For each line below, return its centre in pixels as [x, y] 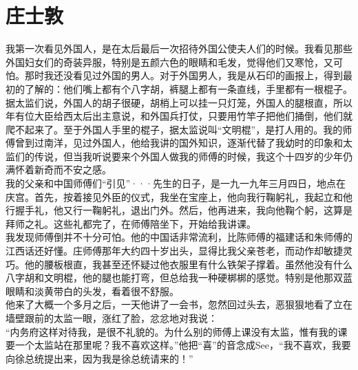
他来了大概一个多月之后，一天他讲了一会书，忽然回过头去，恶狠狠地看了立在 [179, 304]
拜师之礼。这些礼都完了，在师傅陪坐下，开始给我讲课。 [131, 223]
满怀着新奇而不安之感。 [59, 170]
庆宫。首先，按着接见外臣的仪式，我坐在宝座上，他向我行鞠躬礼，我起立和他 [179, 196]
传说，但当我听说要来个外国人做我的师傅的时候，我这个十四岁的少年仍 [193, 156]
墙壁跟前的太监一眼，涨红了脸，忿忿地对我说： [112, 318]
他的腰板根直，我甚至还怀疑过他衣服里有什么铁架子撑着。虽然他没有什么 [188, 264]
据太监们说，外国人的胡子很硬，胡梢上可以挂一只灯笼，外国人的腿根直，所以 [179, 102]
